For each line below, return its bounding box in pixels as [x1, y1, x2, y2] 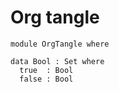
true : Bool [19, 65, 74, 75]
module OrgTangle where [10, 39, 110, 49]
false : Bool [19, 74, 74, 84]
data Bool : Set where [10, 56, 105, 66]
